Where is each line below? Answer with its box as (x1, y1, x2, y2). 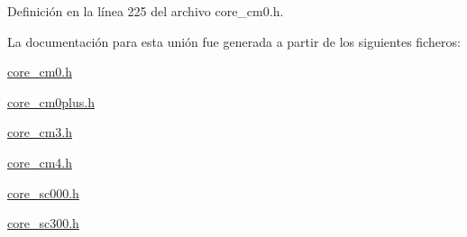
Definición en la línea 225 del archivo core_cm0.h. (7, 2, 284, 20)
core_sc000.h (7, 183, 79, 202)
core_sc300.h (7, 214, 79, 232)
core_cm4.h (7, 152, 72, 171)
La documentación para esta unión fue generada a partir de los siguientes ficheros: (7, 32, 461, 50)
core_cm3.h (7, 123, 72, 141)
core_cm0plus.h (7, 92, 95, 111)
